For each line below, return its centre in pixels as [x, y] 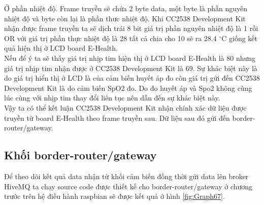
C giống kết [240, 38]
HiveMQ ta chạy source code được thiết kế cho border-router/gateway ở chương [128, 186]
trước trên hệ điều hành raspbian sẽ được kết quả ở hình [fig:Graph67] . [114, 196]
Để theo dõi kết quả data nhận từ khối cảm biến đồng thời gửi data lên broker [126, 176]
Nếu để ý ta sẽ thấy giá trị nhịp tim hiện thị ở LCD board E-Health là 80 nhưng [130, 58]
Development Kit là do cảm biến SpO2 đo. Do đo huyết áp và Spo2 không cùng [128, 88]
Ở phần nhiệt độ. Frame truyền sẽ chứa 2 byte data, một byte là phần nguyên [126, 8]
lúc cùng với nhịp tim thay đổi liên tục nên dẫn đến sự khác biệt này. [112, 98]
